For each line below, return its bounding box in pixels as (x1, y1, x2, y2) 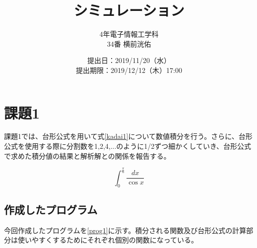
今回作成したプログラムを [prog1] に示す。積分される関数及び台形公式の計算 (4, 225, 247, 235)
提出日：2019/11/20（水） (87, 55, 171, 65)
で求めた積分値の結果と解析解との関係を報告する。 (4, 150, 171, 161)
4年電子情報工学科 (99, 29, 159, 39)
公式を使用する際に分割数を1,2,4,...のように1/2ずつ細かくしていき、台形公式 (4, 141, 251, 151)
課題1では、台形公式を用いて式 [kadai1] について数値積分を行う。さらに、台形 (4, 131, 253, 141)
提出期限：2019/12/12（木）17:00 (76, 64, 182, 75)
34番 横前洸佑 (107, 38, 151, 49)
